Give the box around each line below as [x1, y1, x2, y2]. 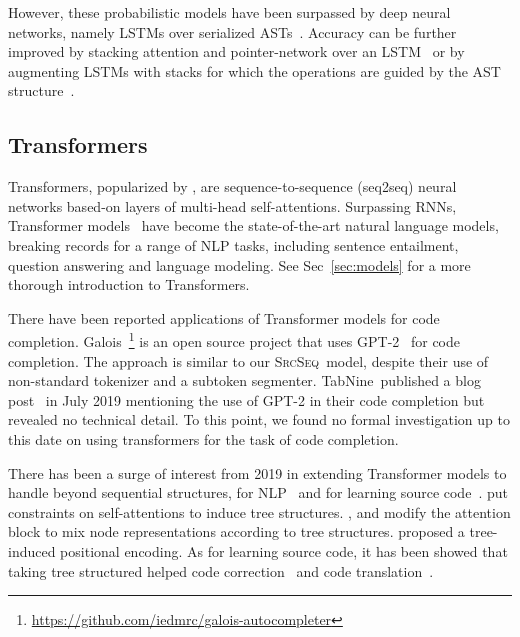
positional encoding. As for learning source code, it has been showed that [60, 540, 508, 561]
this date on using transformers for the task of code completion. [8, 428, 399, 449]
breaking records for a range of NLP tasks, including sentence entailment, [8, 234, 459, 255]
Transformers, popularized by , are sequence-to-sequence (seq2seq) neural [8, 176, 457, 197]
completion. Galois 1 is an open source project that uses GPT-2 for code [8, 328, 461, 351]
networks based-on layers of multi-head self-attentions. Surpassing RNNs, [8, 195, 457, 216]
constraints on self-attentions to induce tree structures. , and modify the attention [8, 501, 511, 522]
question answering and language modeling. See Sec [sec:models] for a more [8, 254, 471, 275]
